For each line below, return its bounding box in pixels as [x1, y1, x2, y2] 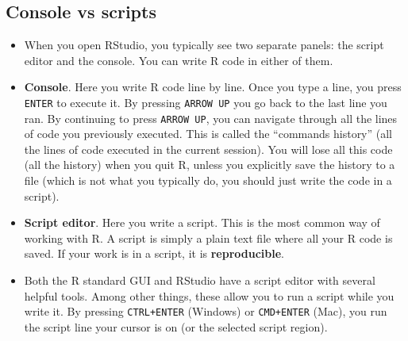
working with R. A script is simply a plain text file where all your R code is [24, 229, 393, 246]
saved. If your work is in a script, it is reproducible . [24, 245, 285, 262]
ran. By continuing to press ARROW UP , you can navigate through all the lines [24, 109, 398, 126]
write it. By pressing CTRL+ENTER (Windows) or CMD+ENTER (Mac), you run [24, 303, 387, 320]
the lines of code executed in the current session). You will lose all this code [24, 140, 393, 157]
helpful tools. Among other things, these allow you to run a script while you [24, 287, 395, 304]
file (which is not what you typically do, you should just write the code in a [24, 172, 392, 189]
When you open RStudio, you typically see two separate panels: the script [24, 36, 384, 53]
